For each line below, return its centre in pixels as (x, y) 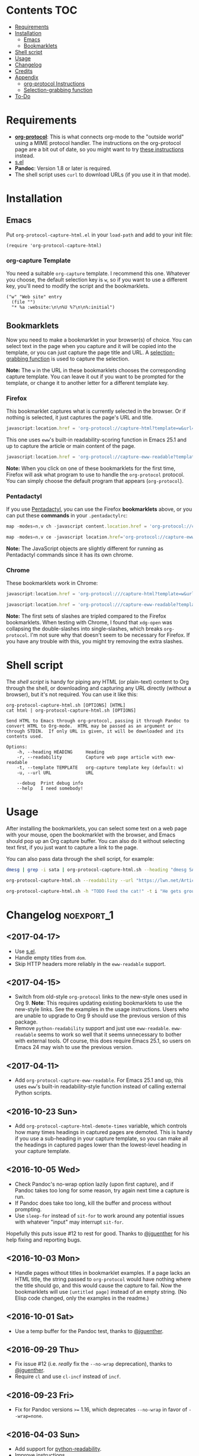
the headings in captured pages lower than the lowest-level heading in (100, 1145)
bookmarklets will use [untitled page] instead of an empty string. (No (101, 1291)
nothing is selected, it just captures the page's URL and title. (79, 418)
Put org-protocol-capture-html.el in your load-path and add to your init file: (99, 235)
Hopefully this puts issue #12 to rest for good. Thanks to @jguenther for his (98, 1233)
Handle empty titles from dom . (50, 958)
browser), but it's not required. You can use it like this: (72, 694)
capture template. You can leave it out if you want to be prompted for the (95, 376)
